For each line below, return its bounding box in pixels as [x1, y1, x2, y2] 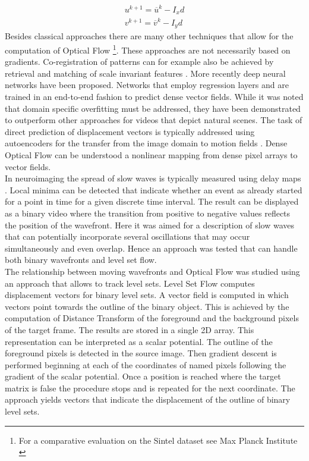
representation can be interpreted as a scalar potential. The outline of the [5, 335, 273, 347]
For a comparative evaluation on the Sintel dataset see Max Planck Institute [18, 434, 298, 446]
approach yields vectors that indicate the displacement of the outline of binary [5, 393, 291, 406]
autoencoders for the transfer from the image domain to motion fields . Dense [5, 137, 288, 149]
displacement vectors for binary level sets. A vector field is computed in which [5, 288, 289, 301]
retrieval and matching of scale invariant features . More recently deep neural [5, 67, 286, 79]
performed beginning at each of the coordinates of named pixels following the [5, 358, 286, 371]
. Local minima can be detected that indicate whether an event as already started [5, 183, 302, 196]
